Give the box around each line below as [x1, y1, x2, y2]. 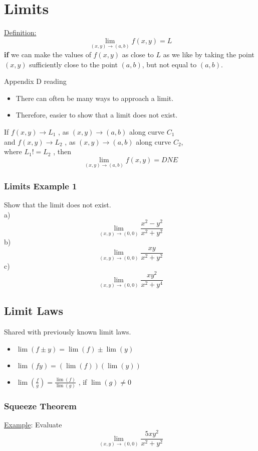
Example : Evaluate [4, 419, 62, 430]
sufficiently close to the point [29, 59, 118, 69]
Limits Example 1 [4, 179, 77, 192]
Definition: [4, 27, 37, 38]
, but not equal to [142, 59, 197, 69]
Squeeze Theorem [4, 400, 77, 412]
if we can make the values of [4, 49, 91, 59]
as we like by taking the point [163, 49, 254, 59]
